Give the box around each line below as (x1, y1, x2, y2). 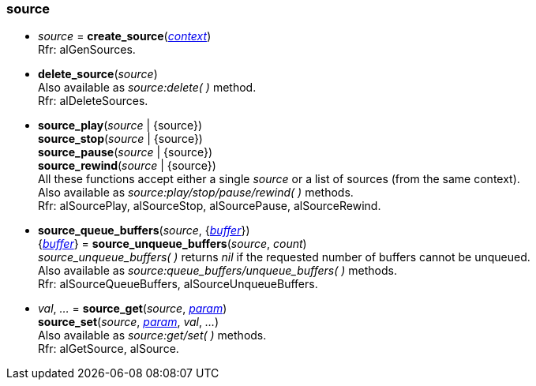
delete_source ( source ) (38, 67, 158, 81)
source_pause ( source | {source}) (38, 145, 213, 159)
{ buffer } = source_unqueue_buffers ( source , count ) (38, 237, 307, 251)
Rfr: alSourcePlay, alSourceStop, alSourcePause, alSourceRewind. (38, 199, 381, 213)
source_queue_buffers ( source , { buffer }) (38, 223, 250, 238)
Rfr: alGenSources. (38, 43, 136, 57)
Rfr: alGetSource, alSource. (38, 342, 179, 356)
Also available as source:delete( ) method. (38, 81, 257, 95)
